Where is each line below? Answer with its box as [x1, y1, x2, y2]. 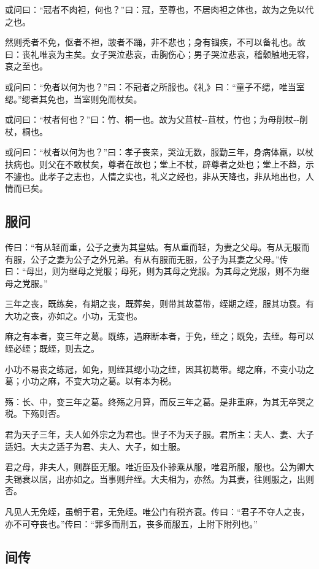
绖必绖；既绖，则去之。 [5, 342, 99, 355]
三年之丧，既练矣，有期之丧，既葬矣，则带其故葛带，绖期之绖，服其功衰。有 [5, 297, 314, 310]
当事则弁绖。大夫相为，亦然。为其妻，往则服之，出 [99, 472, 306, 485]
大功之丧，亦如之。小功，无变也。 [5, 309, 142, 322]
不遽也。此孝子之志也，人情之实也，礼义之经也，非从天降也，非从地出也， [5, 169, 306, 182]
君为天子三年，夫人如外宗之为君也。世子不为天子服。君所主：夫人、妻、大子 [5, 428, 314, 441]
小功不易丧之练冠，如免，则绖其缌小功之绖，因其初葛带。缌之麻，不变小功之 [5, 362, 314, 375]
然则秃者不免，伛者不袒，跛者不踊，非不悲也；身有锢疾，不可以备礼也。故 [5, 36, 306, 48]
